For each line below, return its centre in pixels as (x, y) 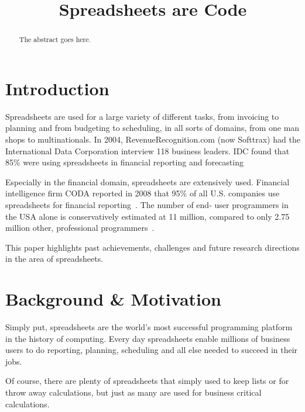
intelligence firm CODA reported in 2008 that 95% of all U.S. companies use (143, 193)
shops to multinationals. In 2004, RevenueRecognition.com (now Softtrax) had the (153, 139)
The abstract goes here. (55, 39)
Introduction (57, 88)
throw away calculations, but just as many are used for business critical (133, 392)
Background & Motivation (114, 299)
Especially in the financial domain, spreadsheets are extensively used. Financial (148, 181)
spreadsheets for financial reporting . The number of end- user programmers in (147, 204)
